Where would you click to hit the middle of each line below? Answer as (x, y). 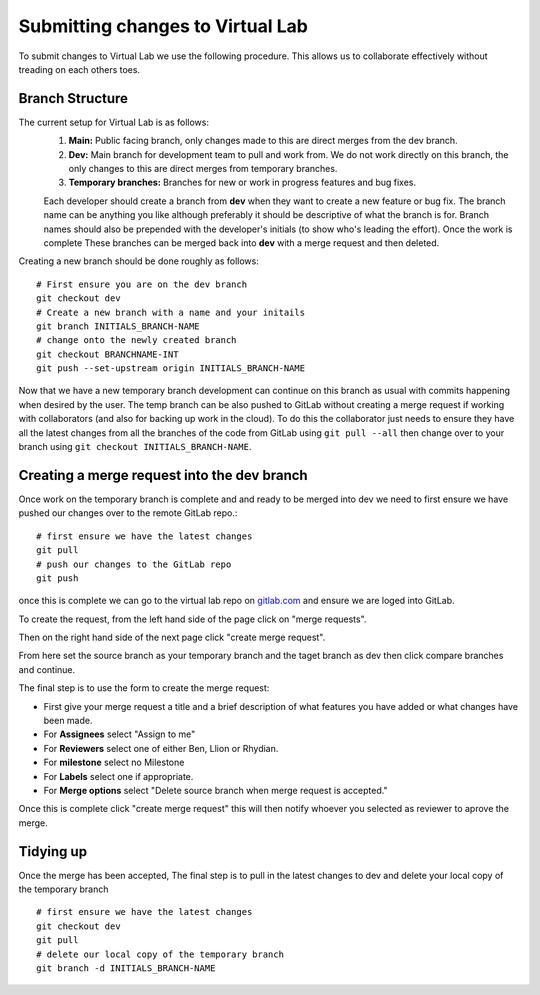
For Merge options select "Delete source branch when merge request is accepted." (216, 790)
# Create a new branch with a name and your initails (170, 312)
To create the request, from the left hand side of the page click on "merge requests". (192, 619)
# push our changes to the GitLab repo (134, 564)
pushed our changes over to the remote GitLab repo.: (128, 513)
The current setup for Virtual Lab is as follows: (114, 122)
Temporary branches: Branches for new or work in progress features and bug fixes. (242, 182)
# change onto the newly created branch (136, 340)
